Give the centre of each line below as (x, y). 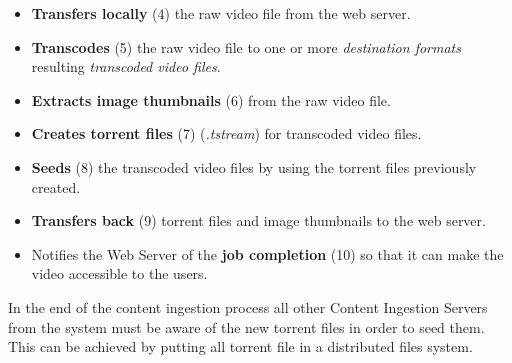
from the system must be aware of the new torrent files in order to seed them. (246, 326)
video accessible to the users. (119, 273)
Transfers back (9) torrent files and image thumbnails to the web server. (258, 220)
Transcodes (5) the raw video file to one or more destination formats (246, 46)
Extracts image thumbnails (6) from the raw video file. (211, 99)
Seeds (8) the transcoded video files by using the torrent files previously (254, 166)
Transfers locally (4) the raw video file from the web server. (221, 13)
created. (56, 186)
